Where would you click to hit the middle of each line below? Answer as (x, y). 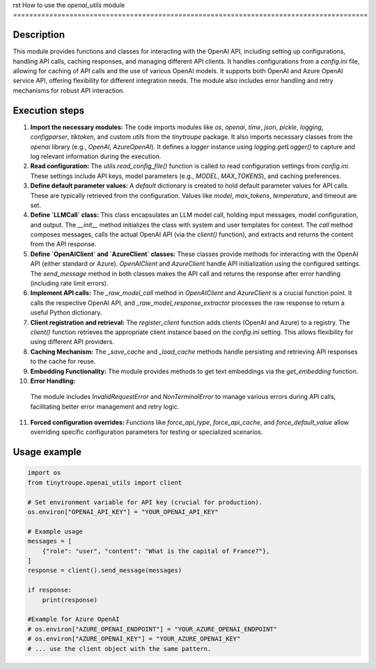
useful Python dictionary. (66, 313)
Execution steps (49, 111)
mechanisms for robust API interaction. (69, 90)
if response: (50, 590)
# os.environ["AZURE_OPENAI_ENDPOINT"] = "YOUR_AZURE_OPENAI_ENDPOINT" (152, 629)
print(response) (70, 600)
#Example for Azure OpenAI (73, 619)
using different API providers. (72, 342)
